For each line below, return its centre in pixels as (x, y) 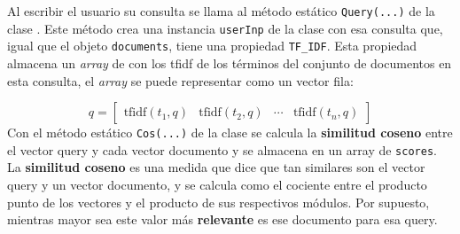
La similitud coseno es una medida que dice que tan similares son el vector (216, 167)
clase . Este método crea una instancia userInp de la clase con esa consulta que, (225, 28)
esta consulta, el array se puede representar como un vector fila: (180, 80)
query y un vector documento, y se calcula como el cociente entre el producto (217, 185)
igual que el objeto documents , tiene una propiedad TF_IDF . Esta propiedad (212, 46)
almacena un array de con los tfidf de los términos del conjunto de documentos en (230, 62)
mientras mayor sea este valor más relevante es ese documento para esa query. (222, 219)
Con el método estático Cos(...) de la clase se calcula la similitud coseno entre (230, 133)
